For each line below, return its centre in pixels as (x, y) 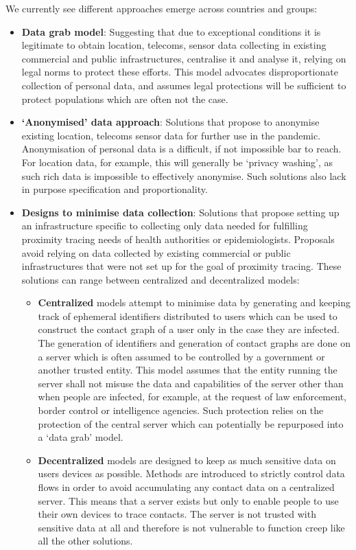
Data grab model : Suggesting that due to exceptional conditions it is (171, 31)
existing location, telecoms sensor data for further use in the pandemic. (171, 135)
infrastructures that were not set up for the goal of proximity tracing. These (181, 266)
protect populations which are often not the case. (125, 99)
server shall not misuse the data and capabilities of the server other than (191, 383)
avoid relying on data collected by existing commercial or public (156, 252)
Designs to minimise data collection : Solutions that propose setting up (180, 212)
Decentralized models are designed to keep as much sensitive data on (187, 460)
